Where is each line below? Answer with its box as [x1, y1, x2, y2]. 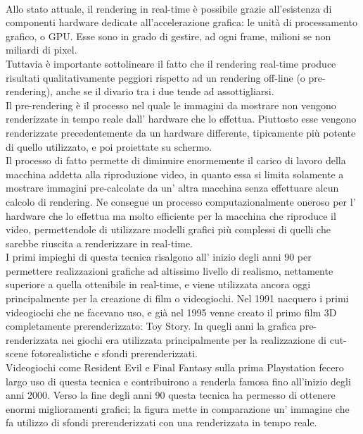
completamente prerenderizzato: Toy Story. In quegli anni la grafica [6, 318, 297, 333]
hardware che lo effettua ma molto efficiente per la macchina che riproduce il [6, 208, 336, 223]
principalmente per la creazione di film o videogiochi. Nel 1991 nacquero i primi [6, 291, 349, 306]
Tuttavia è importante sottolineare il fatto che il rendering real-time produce [6, 56, 336, 70]
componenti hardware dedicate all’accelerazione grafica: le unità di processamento [6, 15, 358, 30]
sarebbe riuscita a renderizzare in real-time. [6, 235, 193, 250]
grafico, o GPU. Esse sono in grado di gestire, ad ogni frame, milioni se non [6, 28, 331, 43]
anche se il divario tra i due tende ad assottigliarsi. [56, 84, 274, 99]
